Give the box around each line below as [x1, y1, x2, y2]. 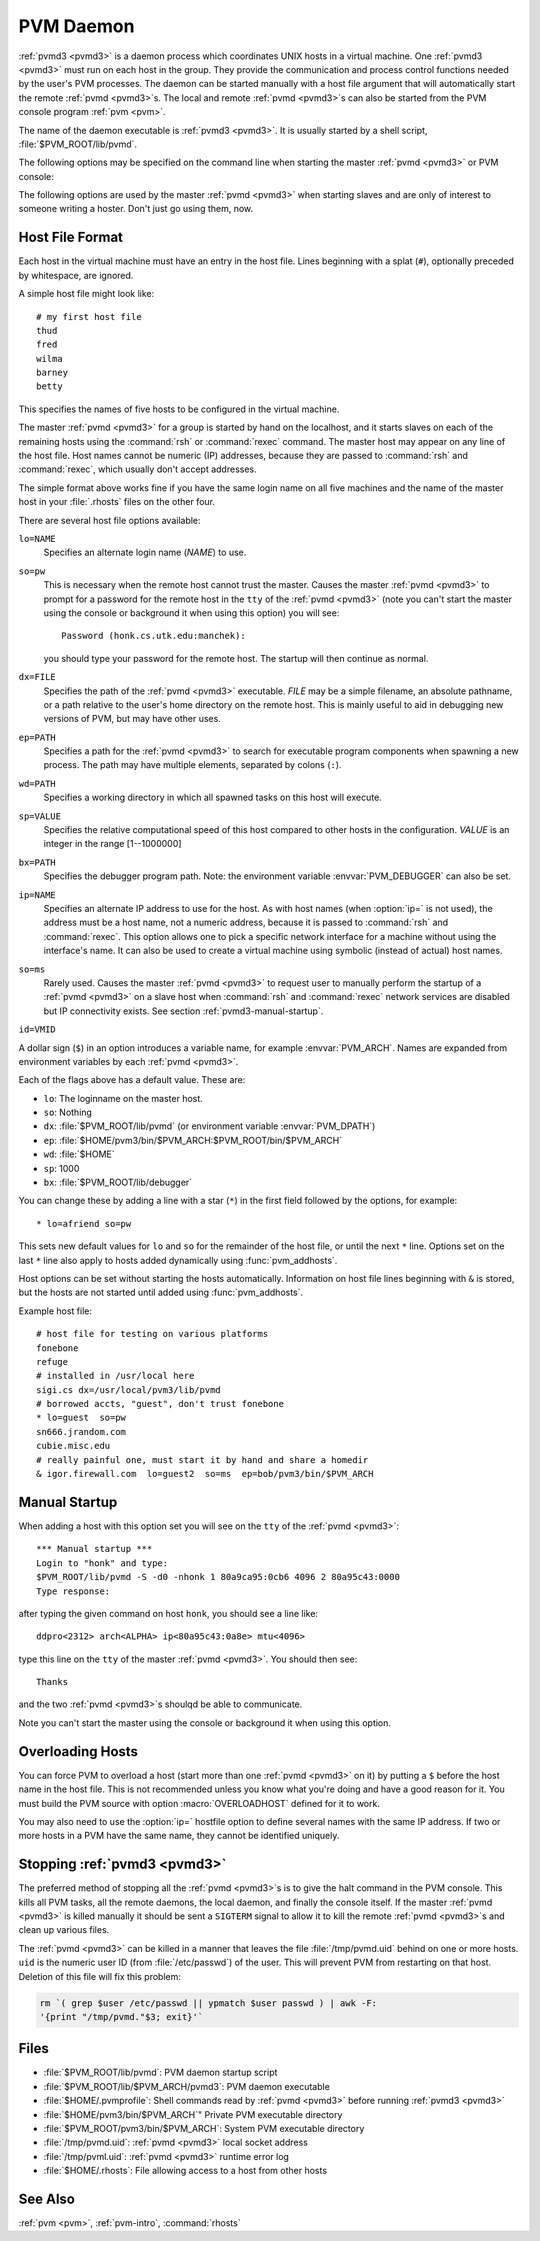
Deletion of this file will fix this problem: [18, 1970, 182, 1982]
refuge [36, 1356, 69, 1367]
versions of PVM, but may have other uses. [43, 713, 222, 725]
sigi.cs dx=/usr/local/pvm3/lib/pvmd [36, 1384, 222, 1395]
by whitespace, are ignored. [18, 269, 134, 281]
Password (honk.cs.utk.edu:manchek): [61, 630, 247, 642]
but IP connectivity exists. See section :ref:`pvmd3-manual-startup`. [43, 1005, 324, 1017]
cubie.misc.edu [36, 1440, 111, 1452]
